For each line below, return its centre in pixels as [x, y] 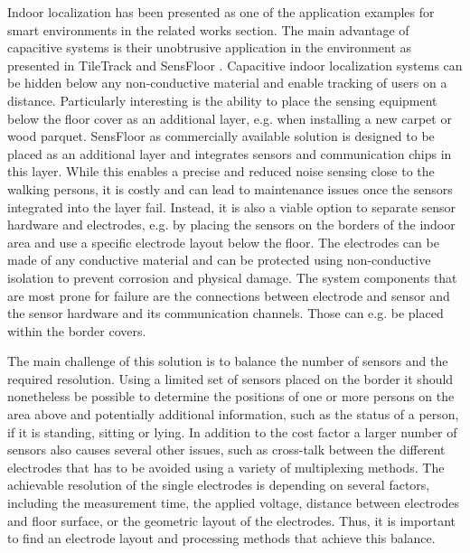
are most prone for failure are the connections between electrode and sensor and [229, 295]
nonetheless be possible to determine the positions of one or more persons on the [231, 396]
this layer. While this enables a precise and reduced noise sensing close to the [221, 171]
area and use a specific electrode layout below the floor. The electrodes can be [223, 242]
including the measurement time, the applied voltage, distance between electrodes [233, 503]
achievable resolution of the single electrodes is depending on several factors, [219, 485]
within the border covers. [77, 330]
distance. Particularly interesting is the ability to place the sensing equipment [222, 100]
